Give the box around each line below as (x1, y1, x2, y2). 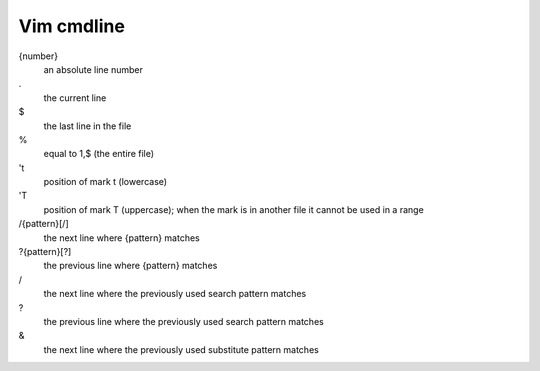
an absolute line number (43, 63, 144, 75)
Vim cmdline (18, 15, 125, 37)
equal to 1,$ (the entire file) (43, 148, 155, 160)
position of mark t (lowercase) (43, 176, 168, 188)
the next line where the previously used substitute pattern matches (43, 343, 319, 355)
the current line (43, 91, 107, 104)
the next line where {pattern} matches (43, 231, 200, 244)
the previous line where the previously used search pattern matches (43, 315, 324, 327)
